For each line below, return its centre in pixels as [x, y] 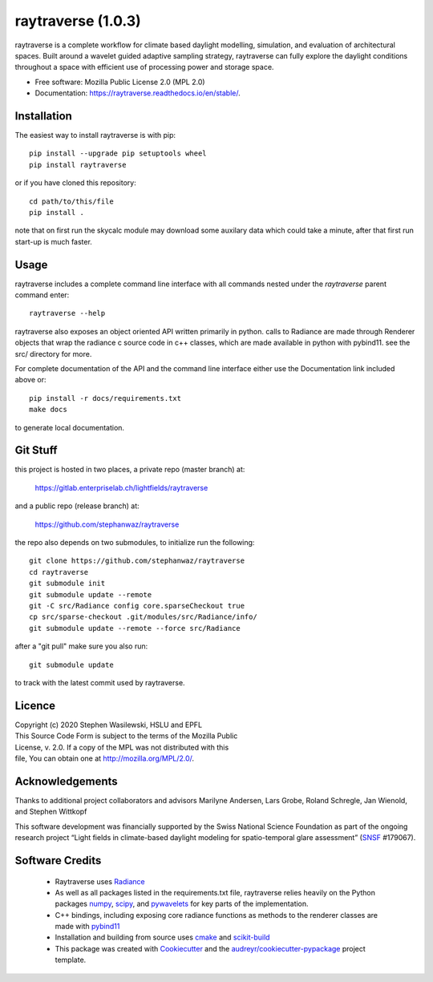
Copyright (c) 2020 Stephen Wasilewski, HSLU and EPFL [109, 725]
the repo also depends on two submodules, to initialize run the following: [135, 543]
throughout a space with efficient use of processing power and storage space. [144, 67]
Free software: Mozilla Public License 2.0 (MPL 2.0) [120, 82]
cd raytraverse [59, 572]
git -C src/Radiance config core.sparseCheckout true [137, 606]
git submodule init [67, 584]
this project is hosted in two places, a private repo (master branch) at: [130, 470]
